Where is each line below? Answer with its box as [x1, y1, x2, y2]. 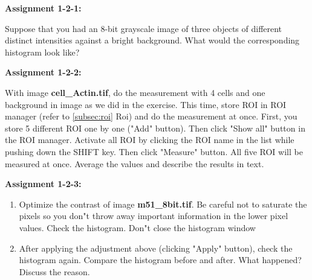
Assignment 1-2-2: [5, 66, 82, 78]
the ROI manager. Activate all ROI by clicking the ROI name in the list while [5, 133, 294, 146]
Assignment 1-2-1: [5, 2, 82, 14]
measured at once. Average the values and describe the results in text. [5, 157, 264, 170]
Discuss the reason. [19, 265, 90, 278]
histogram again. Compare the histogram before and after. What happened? [19, 253, 302, 266]
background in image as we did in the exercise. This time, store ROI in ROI [5, 98, 287, 110]
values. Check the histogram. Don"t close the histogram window [19, 221, 256, 234]
